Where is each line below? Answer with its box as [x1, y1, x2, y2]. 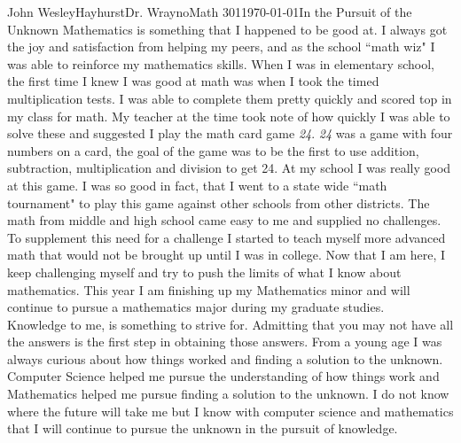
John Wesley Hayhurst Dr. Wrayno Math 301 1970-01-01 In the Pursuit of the [7, 3, 412, 20]
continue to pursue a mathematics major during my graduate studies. [7, 298, 385, 316]
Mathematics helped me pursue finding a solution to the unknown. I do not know [7, 385, 449, 403]
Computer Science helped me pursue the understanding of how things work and [7, 367, 440, 385]
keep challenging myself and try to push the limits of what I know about [7, 262, 402, 281]
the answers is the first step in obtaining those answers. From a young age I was [7, 332, 442, 351]
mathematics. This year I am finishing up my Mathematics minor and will [7, 280, 410, 299]
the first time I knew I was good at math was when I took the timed [7, 72, 379, 90]
